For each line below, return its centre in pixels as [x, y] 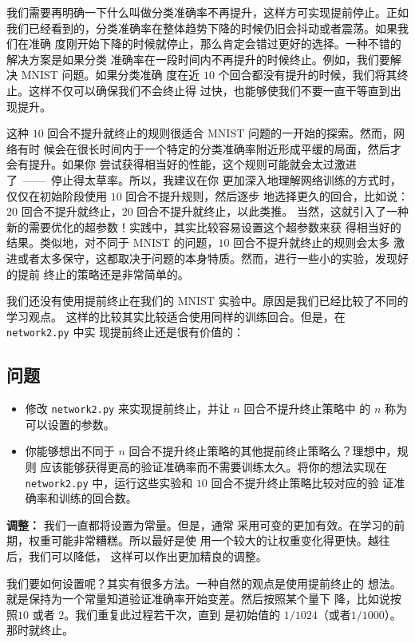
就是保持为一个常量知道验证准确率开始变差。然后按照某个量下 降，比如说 [198, 599]
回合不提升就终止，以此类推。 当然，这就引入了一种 [273, 211]
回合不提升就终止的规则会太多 [312, 242]
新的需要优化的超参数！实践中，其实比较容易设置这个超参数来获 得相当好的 [204, 226]
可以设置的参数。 [70, 424]
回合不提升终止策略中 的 [307, 409]
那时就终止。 [40, 630]
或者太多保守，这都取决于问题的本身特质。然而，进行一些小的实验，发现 [207, 258]
